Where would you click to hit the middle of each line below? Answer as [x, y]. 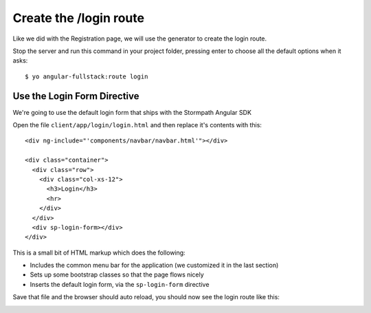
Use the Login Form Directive [76, 96]
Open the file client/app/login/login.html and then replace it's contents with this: [137, 125]
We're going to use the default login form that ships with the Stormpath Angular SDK [132, 112]
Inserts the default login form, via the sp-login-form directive [120, 284]
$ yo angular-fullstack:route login [87, 76]
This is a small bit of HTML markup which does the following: [99, 252]
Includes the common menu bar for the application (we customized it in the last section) [154, 266]
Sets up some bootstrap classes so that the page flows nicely [117, 274]
